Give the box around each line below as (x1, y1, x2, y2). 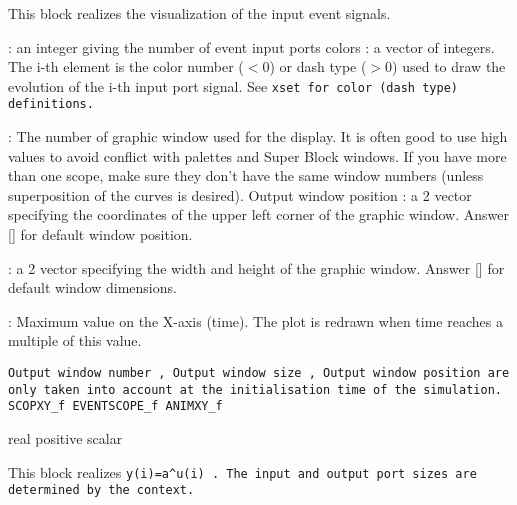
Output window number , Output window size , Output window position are (8, 366, 510, 381)
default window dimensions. (8, 277, 177, 298)
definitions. (8, 97, 94, 112)
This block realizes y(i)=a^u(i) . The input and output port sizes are (8, 461, 477, 482)
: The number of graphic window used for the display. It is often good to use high (8, 126, 508, 147)
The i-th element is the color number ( (8, 56, 244, 77)
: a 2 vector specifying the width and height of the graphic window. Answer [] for (8, 257, 505, 278)
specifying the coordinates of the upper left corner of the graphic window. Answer (8, 204, 509, 225)
